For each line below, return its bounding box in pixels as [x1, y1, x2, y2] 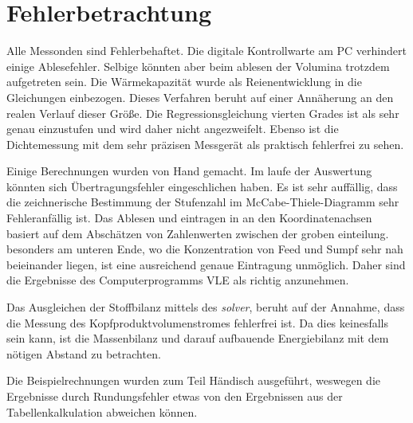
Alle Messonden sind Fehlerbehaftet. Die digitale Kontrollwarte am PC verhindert [6, 42, 407, 59]
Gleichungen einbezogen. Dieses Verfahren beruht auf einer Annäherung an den [6, 88, 394, 105]
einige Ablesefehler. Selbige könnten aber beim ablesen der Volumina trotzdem [6, 57, 390, 74]
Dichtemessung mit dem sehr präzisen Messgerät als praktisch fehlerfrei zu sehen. [6, 135, 404, 152]
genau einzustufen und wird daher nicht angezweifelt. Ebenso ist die [6, 120, 339, 137]
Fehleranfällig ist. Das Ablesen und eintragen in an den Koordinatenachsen [6, 210, 372, 226]
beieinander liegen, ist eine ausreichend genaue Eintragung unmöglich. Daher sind [6, 256, 406, 272]
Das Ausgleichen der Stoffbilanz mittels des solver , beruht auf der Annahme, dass [6, 299, 405, 315]
